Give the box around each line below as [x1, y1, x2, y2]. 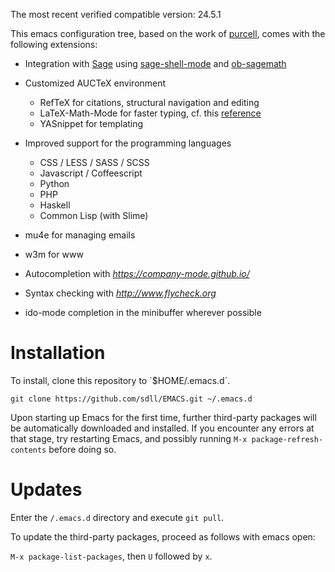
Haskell [39, 199, 71, 211]
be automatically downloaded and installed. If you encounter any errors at [10, 422, 315, 434]
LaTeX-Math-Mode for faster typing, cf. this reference [39, 107, 262, 119]
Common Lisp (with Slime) [39, 210, 149, 221]
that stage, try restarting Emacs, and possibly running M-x [10, 432, 248, 444]
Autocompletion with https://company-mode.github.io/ [24, 268, 250, 279]
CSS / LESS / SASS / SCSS [39, 157, 150, 168]
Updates [10, 479, 83, 501]
